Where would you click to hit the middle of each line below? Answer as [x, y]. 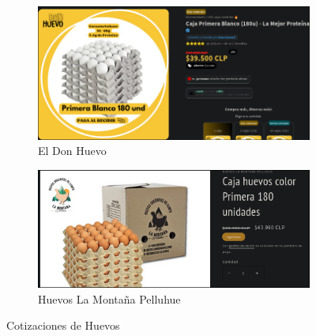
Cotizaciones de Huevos [63, 325]
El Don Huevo [72, 151]
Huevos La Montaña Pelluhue [109, 298]
